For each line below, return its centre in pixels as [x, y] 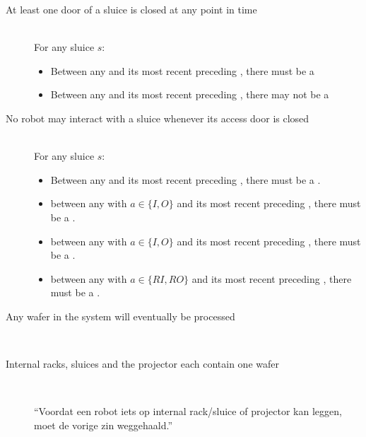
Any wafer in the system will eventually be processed [120, 316]
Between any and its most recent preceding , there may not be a [190, 94]
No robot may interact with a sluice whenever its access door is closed [158, 118]
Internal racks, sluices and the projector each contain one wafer [142, 364]
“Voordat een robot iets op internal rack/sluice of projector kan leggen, [188, 411]
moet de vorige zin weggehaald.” [104, 425]
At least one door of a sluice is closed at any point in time [131, 9]
